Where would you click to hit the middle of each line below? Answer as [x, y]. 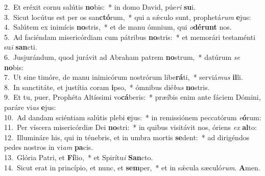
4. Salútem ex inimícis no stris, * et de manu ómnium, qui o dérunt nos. [118, 27]
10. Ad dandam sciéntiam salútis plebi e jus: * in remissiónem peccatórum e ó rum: [133, 117]
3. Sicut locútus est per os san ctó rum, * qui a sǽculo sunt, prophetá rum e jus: [128, 17]
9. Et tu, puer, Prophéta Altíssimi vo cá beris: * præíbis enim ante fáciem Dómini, [132, 97]
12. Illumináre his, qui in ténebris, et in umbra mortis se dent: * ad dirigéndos [127, 137]
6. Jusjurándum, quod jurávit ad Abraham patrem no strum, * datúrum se [122, 57]
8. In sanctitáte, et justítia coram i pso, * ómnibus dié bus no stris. [107, 87]
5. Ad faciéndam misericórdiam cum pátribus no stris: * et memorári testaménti [130, 37]
